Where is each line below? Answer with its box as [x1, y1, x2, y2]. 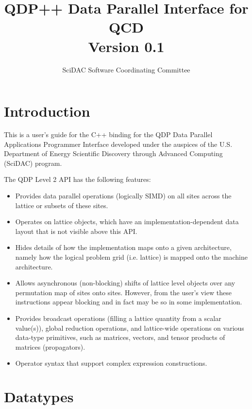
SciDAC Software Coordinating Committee [62, 64, 190, 74]
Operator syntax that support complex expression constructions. [15, 358, 207, 368]
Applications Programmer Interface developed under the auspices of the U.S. [4, 139, 233, 149]
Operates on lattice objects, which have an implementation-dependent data [15, 216, 239, 227]
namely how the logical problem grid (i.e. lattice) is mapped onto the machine [15, 251, 248, 262]
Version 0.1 [88, 36, 165, 56]
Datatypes [4, 387, 74, 407]
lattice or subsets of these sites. [15, 200, 108, 210]
